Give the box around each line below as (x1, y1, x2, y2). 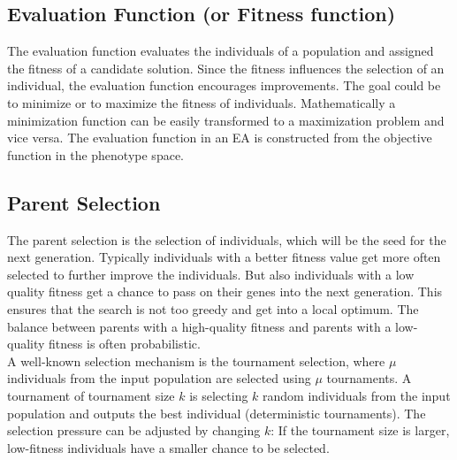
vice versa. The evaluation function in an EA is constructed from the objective (7, 128, 432, 147)
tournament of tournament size (7, 386, 175, 404)
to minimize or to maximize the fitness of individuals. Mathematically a (7, 93, 396, 111)
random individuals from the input (263, 386, 451, 404)
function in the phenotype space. (7, 145, 184, 164)
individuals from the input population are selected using (7, 369, 311, 387)
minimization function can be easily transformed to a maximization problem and (7, 111, 445, 129)
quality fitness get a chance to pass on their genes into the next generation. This (7, 282, 443, 301)
